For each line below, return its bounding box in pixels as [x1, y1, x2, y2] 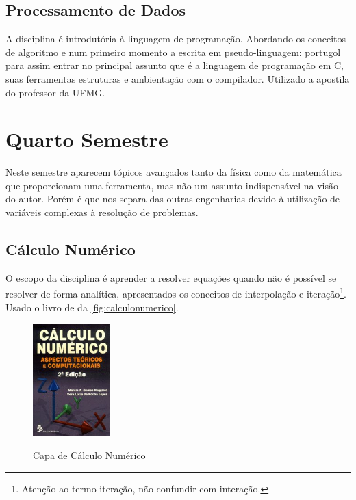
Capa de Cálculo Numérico [33, 447, 146, 462]
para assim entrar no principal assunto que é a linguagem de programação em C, [5, 58, 344, 73]
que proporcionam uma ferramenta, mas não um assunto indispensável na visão [5, 178, 338, 192]
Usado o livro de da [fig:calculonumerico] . [5, 300, 179, 314]
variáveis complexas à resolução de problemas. [5, 205, 199, 220]
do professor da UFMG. [5, 85, 105, 99]
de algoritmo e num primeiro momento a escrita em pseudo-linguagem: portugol [5, 44, 341, 59]
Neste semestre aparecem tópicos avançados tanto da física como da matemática [5, 165, 342, 179]
